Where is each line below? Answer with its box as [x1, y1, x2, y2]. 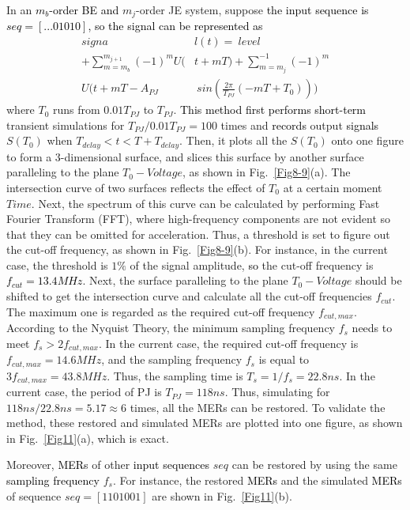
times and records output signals [220, 116, 379, 133]
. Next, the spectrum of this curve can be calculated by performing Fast [31, 195, 380, 211]
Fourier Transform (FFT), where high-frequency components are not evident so [6, 210, 391, 227]
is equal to [258, 351, 310, 368]
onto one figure [331, 132, 404, 149]
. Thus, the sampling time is [107, 367, 243, 383]
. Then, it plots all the [179, 132, 288, 149]
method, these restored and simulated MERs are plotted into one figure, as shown [6, 414, 403, 431]
